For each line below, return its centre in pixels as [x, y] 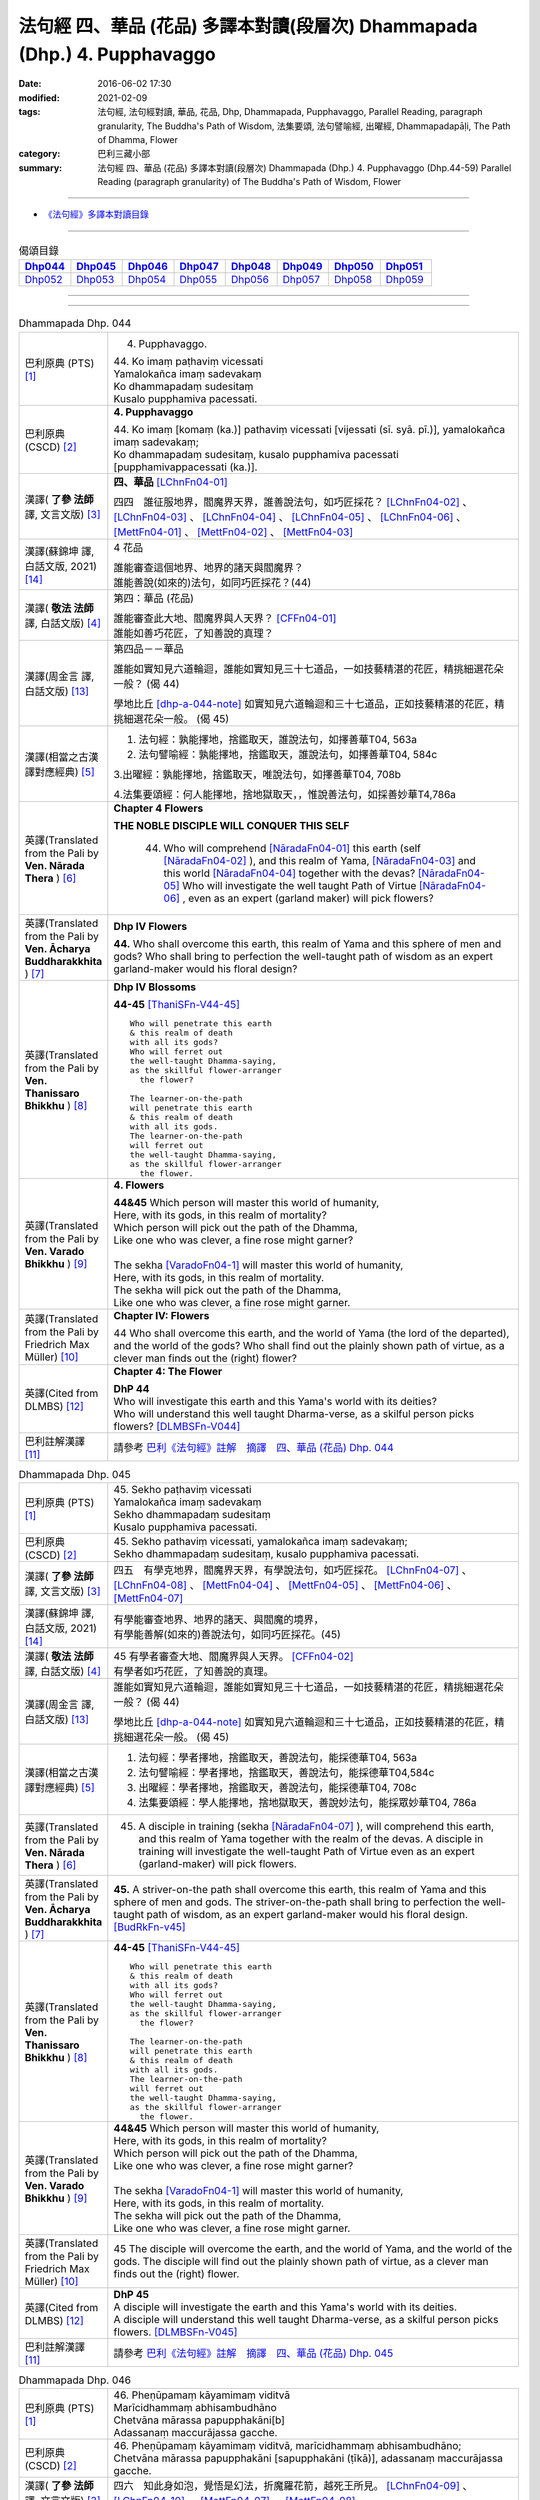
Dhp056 [250, 280]
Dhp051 [404, 267]
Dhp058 [353, 280]
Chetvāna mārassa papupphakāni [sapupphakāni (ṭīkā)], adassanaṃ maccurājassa [308, 2458]
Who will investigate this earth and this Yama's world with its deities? [275, 1401]
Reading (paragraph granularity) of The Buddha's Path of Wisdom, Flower [249, 182]
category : [39, 154]
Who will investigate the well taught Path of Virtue [299, 885]
